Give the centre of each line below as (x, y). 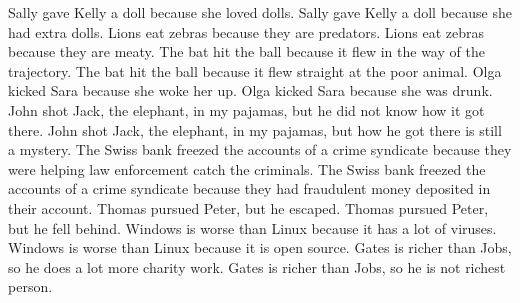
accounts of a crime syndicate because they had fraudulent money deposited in (249, 188)
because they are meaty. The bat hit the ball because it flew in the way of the (246, 51)
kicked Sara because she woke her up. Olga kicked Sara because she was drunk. (250, 90)
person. (30, 286)
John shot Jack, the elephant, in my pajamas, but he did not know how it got (246, 109)
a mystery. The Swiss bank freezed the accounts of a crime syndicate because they (260, 149)
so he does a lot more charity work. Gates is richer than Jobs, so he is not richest (257, 266)
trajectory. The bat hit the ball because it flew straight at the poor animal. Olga (255, 70)
